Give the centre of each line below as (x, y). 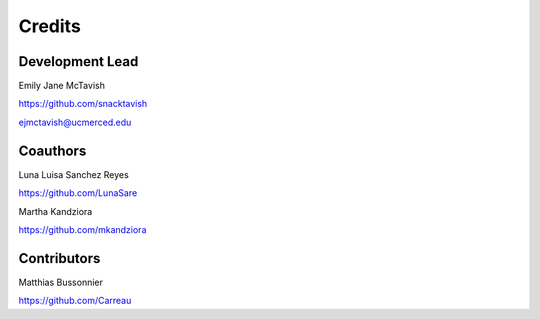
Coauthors (52, 150)
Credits (50, 26)
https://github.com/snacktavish (83, 104)
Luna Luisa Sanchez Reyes (73, 174)
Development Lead (78, 61)
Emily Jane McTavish (61, 86)
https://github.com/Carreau (75, 301)
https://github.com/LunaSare (78, 193)
